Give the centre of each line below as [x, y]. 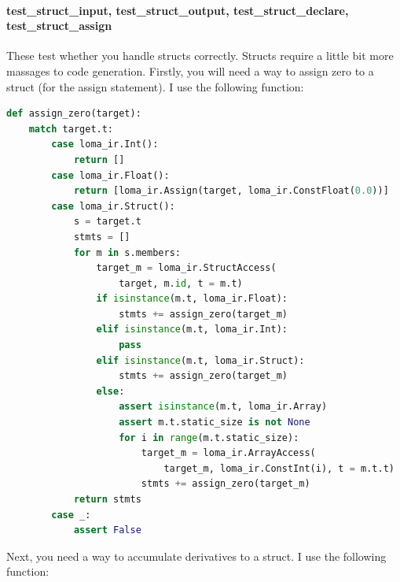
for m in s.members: [127, 252]
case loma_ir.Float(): [110, 175]
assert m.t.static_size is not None [215, 423]
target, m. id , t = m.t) [181, 283]
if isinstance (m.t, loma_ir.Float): [192, 299]
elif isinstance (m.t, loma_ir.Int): [192, 330]
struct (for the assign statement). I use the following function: [155, 86]
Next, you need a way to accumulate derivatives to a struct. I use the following [196, 556]
